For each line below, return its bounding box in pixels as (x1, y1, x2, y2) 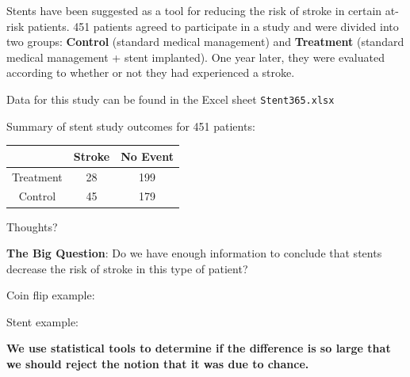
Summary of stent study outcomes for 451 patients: (6, 117, 255, 134)
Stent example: (6, 313, 79, 329)
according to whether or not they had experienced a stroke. (6, 64, 295, 81)
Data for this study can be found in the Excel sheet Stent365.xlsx (6, 90, 335, 107)
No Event (121, 147, 174, 164)
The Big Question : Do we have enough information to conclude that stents (6, 245, 382, 261)
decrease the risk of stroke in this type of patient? (6, 260, 248, 276)
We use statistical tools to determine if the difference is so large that (6, 340, 391, 356)
